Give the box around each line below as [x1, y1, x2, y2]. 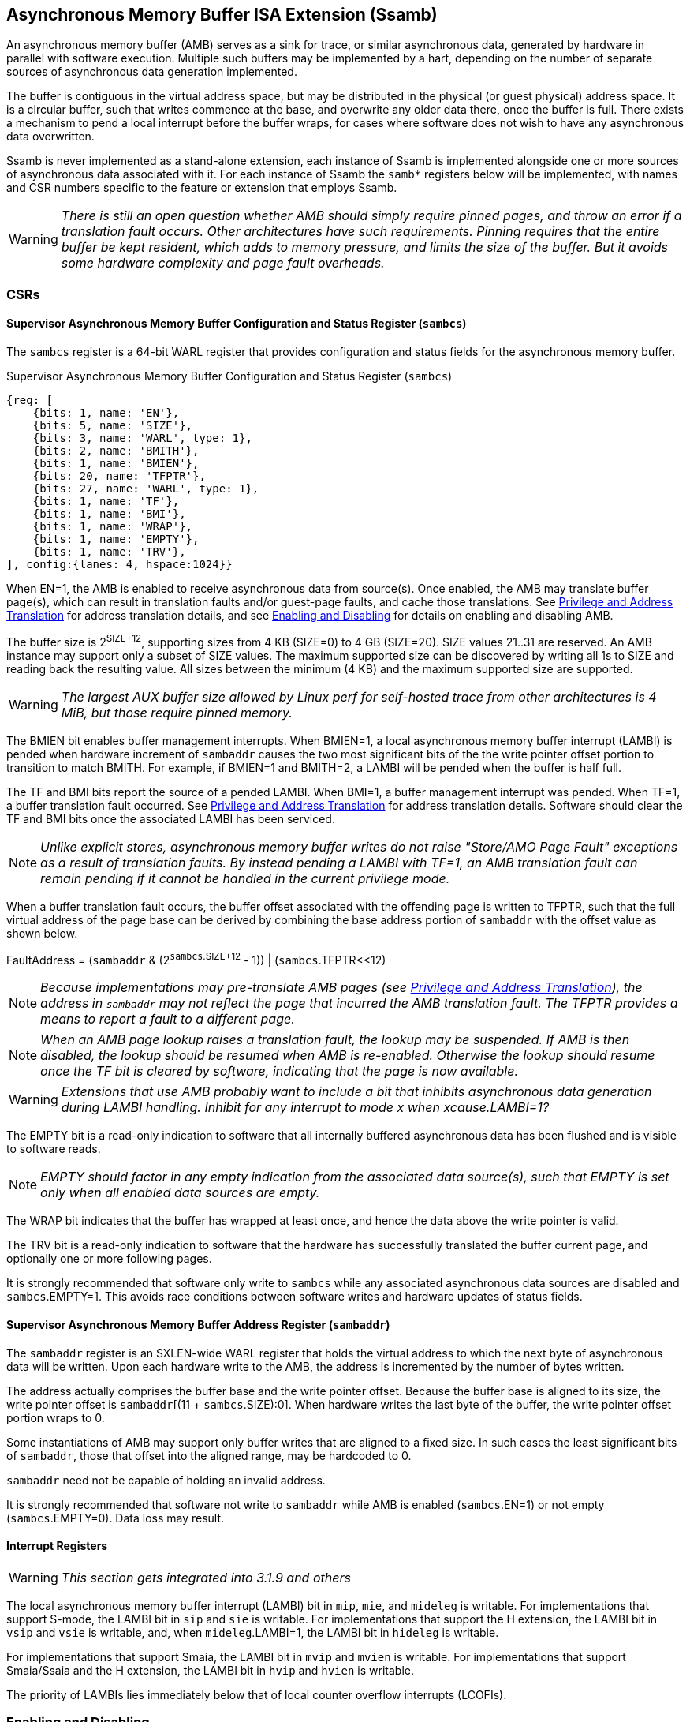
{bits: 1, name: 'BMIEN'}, [32, 457, 200, 470]
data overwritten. [6, 129, 95, 144]
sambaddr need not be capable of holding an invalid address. [6, 1473, 326, 1487]
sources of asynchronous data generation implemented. [6, 65, 297, 79]
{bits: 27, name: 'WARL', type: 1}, [32, 482, 259, 496]
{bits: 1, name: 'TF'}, [32, 495, 180, 508]
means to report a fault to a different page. [40, 1011, 295, 1028]
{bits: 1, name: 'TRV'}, [32, 545, 186, 559]
